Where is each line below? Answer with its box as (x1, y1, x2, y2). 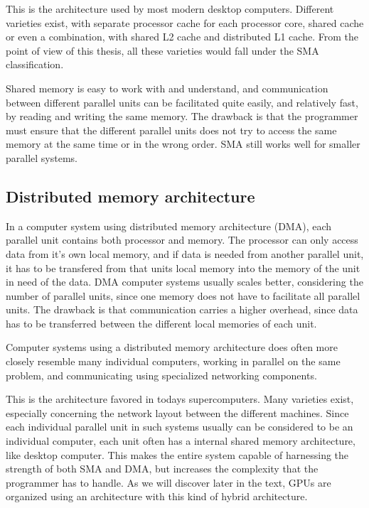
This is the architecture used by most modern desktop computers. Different (6, 1, 334, 16)
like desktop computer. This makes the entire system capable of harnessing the (6, 447, 349, 462)
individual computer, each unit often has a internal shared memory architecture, (6, 433, 355, 448)
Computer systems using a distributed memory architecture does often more (6, 340, 338, 355)
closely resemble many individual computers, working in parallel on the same (6, 354, 341, 369)
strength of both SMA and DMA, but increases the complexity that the (6, 461, 319, 476)
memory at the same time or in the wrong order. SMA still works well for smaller (6, 136, 360, 151)
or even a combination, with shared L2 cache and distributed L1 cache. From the (6, 29, 358, 44)
